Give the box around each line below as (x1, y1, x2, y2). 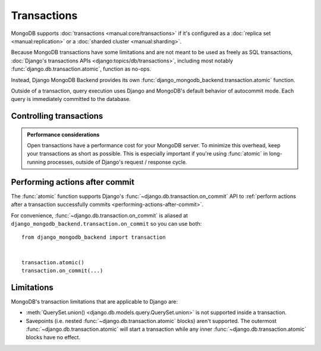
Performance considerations (27, 131, 100, 138)
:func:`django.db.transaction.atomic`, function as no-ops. (11, 65, 152, 72)
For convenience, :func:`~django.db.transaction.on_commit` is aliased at (11, 211, 188, 219)
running (27, 158, 46, 166)
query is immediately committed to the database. (11, 96, 131, 103)
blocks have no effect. (26, 334, 80, 341)
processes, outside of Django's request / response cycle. (47, 158, 187, 166)
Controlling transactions (11, 111, 103, 121)
